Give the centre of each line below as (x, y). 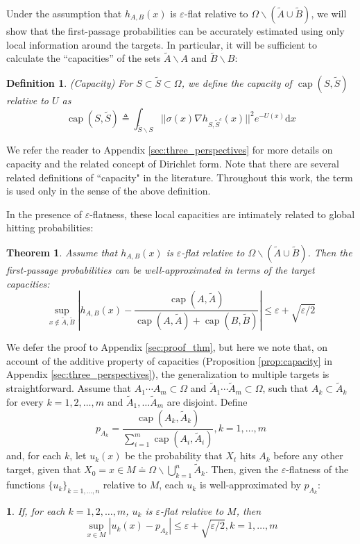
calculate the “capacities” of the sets (84, 58)
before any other (308, 455)
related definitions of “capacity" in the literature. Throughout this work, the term (180, 177)
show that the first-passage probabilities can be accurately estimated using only (175, 31)
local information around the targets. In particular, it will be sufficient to (162, 44)
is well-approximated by (250, 485)
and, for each (34, 455)
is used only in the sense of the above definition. (109, 191)
